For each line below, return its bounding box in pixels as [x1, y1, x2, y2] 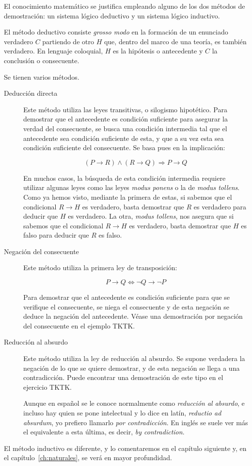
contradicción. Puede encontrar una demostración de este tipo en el [23, 372, 223, 382]
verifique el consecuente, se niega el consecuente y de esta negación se [23, 301, 229, 311]
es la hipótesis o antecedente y [113, 46, 203, 56]
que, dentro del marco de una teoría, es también [104, 36, 247, 46]
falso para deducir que [23, 230, 89, 240]
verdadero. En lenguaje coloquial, [4, 46, 103, 56]
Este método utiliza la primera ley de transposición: [23, 262, 177, 273]
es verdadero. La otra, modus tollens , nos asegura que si [68, 211, 234, 221]
